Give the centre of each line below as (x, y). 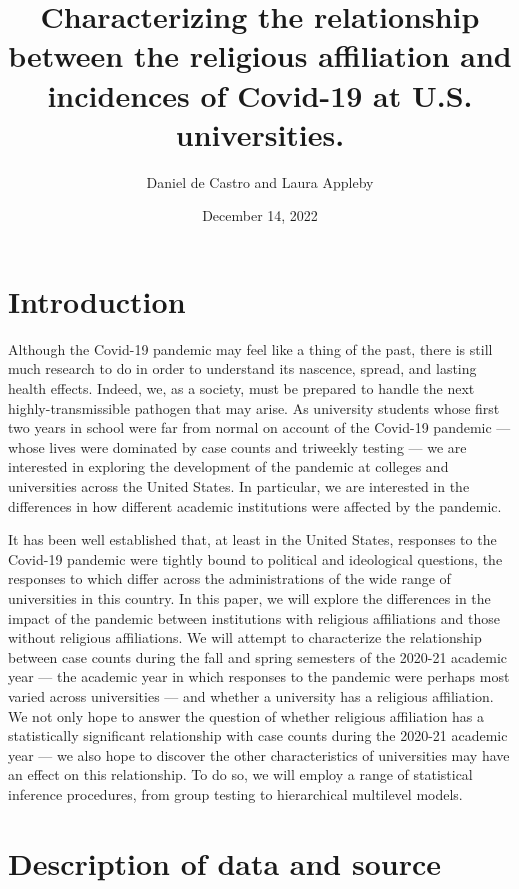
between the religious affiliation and (260, 55)
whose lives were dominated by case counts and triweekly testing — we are (237, 446)
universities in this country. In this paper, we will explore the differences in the (249, 597)
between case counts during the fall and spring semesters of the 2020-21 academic (258, 656)
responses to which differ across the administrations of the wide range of (229, 578)
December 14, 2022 (260, 215)
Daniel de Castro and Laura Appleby (260, 181)
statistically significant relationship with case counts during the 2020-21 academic (258, 735)
